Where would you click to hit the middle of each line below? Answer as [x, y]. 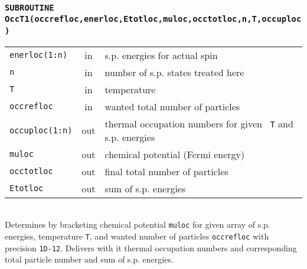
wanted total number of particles [172, 106]
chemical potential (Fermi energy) [175, 154]
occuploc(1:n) [41, 130]
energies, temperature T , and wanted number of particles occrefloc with [137, 236]
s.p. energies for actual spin [161, 55]
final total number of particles [166, 171]
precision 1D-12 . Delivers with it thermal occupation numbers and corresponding [151, 247]
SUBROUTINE [30, 7]
